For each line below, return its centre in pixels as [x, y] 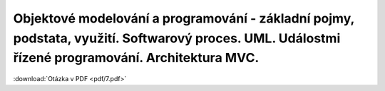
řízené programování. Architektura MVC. [136, 58]
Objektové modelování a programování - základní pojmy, [184, 18]
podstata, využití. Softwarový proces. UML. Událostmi [177, 38]
